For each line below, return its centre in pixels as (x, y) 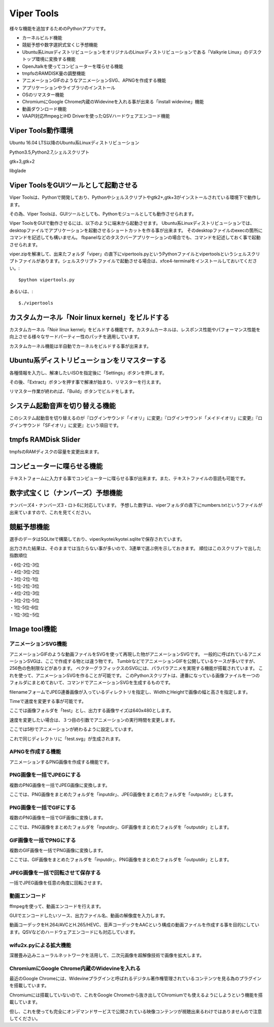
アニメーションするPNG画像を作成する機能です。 (60, 762)
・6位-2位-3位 (25, 565)
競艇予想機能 (29, 527)
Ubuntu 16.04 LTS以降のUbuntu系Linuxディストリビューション (74, 143)
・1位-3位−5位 (25, 614)
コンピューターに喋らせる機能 (56, 466)
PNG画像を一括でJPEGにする (45, 775)
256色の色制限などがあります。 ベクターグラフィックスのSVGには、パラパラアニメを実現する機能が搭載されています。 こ (136, 668)
